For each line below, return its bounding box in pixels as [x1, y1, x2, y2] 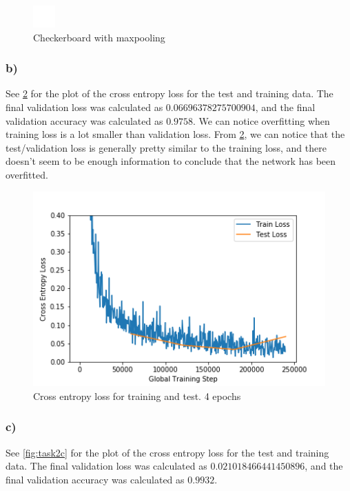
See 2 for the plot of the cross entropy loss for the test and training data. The [6, 86, 333, 101]
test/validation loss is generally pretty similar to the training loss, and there [6, 140, 327, 154]
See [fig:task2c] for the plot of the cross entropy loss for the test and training [6, 445, 329, 459]
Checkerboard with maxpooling [33, 30, 165, 44]
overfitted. [6, 167, 48, 181]
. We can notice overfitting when [193, 113, 330, 128]
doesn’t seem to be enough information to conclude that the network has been [6, 154, 336, 168]
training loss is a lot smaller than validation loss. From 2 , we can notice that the [6, 127, 345, 141]
